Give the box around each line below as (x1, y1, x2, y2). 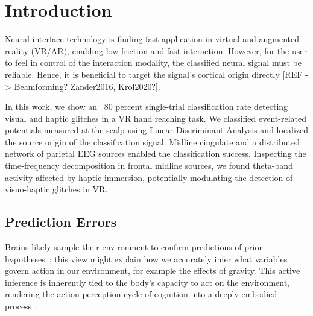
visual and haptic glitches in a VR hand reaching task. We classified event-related (5, 112, 306, 124)
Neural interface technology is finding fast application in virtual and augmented (5, 33, 299, 45)
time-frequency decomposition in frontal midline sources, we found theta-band (5, 159, 293, 172)
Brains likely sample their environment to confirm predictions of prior (5, 241, 262, 253)
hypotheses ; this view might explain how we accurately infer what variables (5, 252, 288, 265)
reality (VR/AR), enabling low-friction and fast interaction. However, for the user (5, 44, 307, 57)
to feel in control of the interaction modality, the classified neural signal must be (5, 56, 302, 69)
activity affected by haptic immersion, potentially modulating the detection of (5, 171, 293, 183)
